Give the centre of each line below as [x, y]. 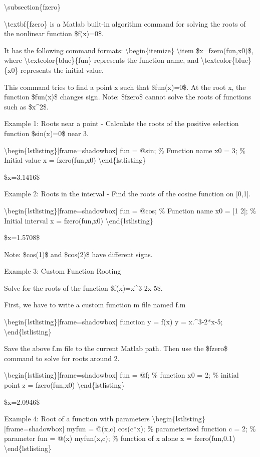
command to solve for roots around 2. [62, 358]
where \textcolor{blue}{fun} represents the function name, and [101, 60]
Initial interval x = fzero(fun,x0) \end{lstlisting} [79, 220]
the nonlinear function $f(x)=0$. [54, 33]
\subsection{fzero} [33, 7]
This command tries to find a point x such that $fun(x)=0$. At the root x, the [125, 87]
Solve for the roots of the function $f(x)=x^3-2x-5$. [83, 288]
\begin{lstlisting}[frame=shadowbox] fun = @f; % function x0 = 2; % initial [121, 375]
